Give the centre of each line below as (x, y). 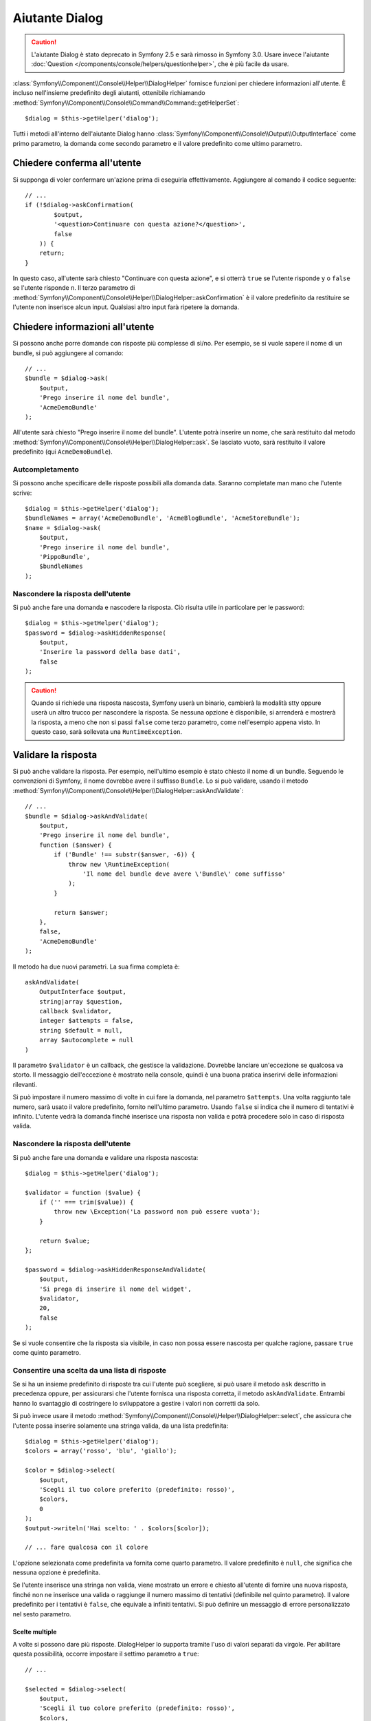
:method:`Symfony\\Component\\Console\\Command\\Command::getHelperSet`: (126, 103)
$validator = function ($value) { (83, 1192)
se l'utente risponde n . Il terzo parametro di (74, 288)
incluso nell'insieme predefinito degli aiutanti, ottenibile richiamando (109, 93)
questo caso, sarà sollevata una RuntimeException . (107, 732)
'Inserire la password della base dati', (110, 652)
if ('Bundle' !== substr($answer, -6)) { (125, 855)
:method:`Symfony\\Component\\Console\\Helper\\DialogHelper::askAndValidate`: (128, 790)
